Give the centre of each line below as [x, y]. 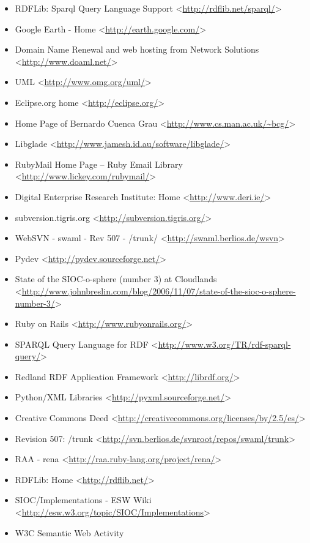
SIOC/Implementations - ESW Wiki [83, 500]
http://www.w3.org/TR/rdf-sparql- [224, 344]
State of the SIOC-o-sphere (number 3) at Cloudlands [116, 279]
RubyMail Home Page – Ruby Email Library [99, 164]
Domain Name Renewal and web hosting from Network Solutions [137, 49]
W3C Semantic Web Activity [69, 532]
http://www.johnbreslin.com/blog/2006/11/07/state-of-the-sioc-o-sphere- [159, 290]
